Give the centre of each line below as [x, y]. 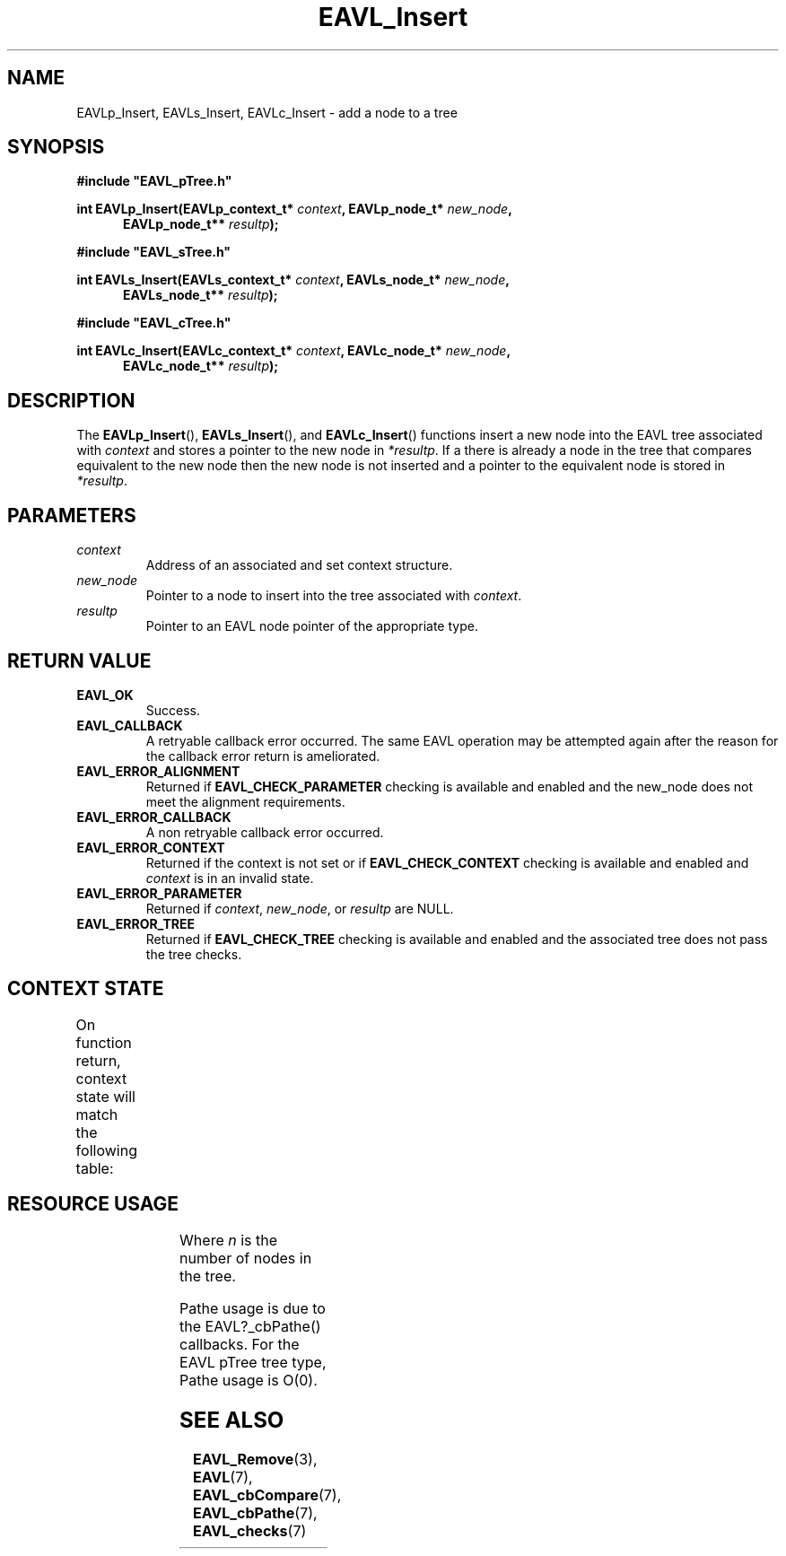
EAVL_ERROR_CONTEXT [151, 847]
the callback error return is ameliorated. [263, 756]
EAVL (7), [223, 1477]
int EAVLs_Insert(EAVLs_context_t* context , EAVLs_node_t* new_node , [293, 280]
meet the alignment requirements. [245, 801]
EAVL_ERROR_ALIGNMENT [158, 771]
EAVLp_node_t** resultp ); [201, 224]
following [106, 1150]
